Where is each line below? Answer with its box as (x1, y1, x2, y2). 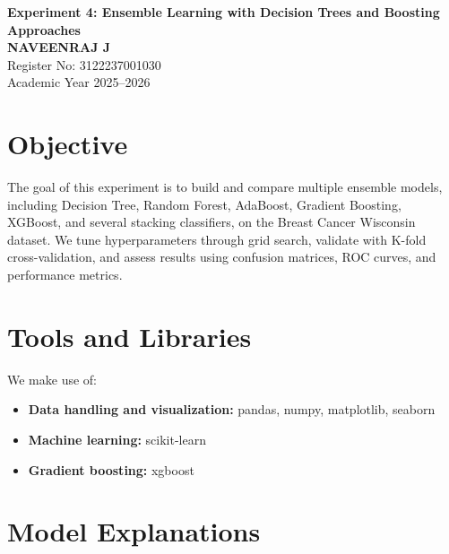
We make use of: (7, 369, 98, 388)
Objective (7, 126, 128, 162)
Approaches (7, 20, 81, 39)
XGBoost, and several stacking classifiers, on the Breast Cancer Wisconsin (7, 212, 416, 231)
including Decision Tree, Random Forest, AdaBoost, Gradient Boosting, (7, 195, 402, 213)
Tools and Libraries (7, 317, 252, 354)
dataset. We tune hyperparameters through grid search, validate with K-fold (7, 229, 427, 248)
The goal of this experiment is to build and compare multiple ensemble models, (7, 177, 443, 196)
